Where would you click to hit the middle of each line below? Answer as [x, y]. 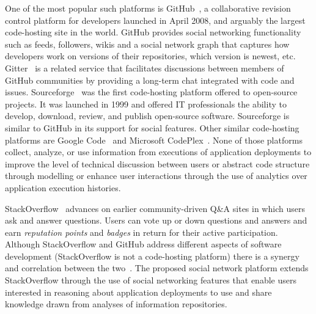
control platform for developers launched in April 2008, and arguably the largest [155, 20]
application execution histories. [63, 187]
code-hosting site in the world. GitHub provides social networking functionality [153, 32]
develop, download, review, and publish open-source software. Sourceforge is [147, 116]
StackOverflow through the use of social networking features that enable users [151, 280]
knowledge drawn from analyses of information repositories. [116, 304]
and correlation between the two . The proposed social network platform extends [157, 268]
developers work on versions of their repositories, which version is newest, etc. [150, 56]
